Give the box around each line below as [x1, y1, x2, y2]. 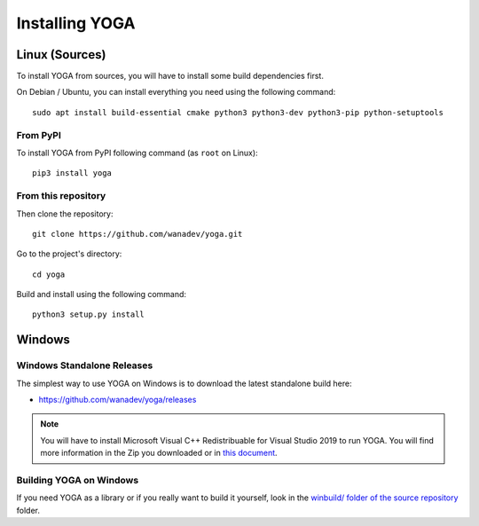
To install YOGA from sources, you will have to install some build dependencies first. [16, 71, 324, 82]
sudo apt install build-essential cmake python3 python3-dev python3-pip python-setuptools [32, 107, 444, 117]
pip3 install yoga [32, 169, 113, 178]
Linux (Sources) [16, 47, 106, 62]
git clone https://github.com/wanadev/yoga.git [32, 229, 243, 239]
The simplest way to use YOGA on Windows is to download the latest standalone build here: [16, 378, 352, 389]
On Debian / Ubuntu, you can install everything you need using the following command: [16, 87, 336, 98]
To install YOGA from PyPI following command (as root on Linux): [16, 147, 258, 158]
